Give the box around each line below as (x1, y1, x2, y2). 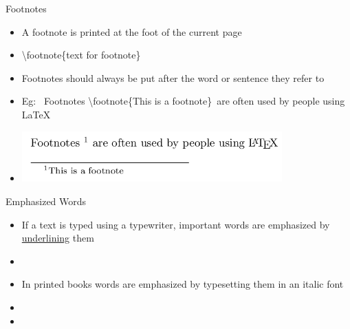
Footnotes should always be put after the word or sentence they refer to (21, 70, 325, 85)
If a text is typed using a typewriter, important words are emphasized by (21, 217, 330, 231)
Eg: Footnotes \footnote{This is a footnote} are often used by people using (21, 94, 345, 108)
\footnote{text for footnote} (21, 47, 141, 62)
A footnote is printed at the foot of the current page (21, 24, 242, 39)
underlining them (21, 231, 94, 245)
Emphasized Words (6, 193, 87, 208)
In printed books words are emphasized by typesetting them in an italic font (21, 277, 344, 291)
